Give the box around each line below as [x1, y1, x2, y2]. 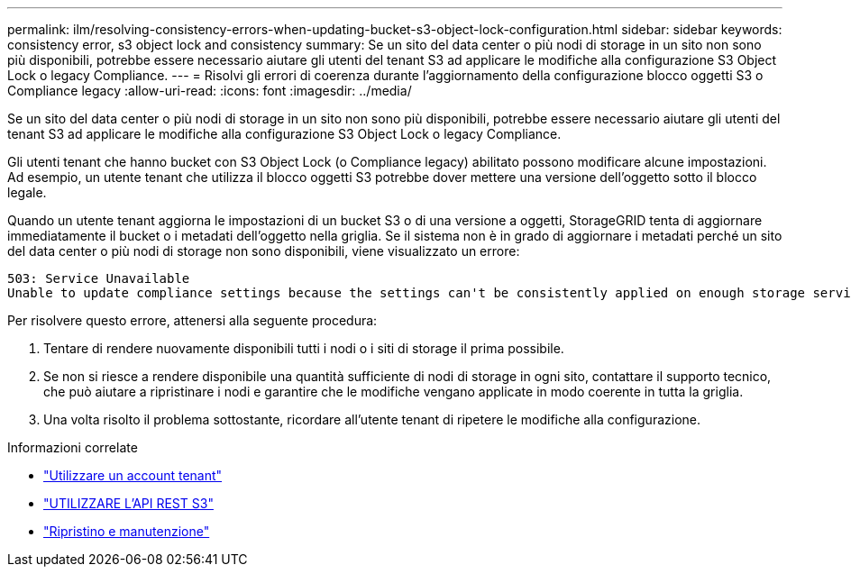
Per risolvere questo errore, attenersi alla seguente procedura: [7, 313, 378, 328]
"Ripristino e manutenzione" [43, 524, 210, 539]
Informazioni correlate [7, 440, 138, 455]
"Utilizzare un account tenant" [43, 468, 223, 483]
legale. [7, 185, 47, 200]
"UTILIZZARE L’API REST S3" [43, 496, 214, 511]
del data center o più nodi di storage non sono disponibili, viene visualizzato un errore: [7, 243, 520, 259]
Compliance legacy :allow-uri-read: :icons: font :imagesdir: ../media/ [7, 83, 412, 98]
